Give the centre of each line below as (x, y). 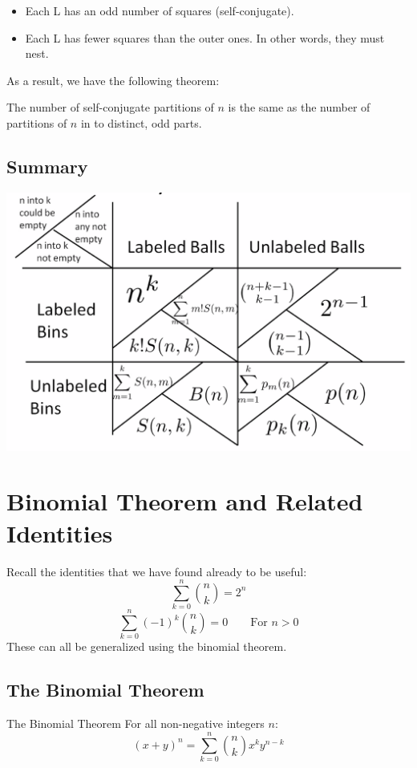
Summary (47, 166)
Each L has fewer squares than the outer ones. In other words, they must (205, 37)
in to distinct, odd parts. (141, 122)
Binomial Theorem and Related (185, 501)
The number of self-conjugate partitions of (110, 107)
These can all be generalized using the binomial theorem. (147, 646)
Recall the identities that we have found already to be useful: (157, 571)
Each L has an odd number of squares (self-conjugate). (160, 10)
